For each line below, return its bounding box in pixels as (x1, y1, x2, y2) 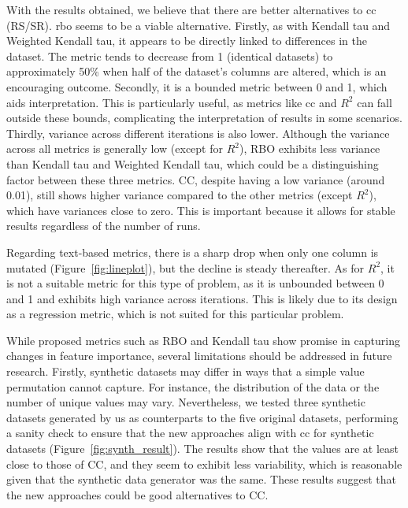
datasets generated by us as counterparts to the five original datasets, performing (6, 409, 399, 425)
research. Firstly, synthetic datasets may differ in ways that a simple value (6, 363, 365, 380)
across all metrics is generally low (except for (6, 140, 223, 157)
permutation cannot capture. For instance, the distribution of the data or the (6, 378, 380, 395)
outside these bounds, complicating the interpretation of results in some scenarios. (6, 109, 402, 126)
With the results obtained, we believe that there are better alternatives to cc (6, 2, 376, 17)
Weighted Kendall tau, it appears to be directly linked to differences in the (6, 32, 368, 49)
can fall (357, 94, 392, 110)
